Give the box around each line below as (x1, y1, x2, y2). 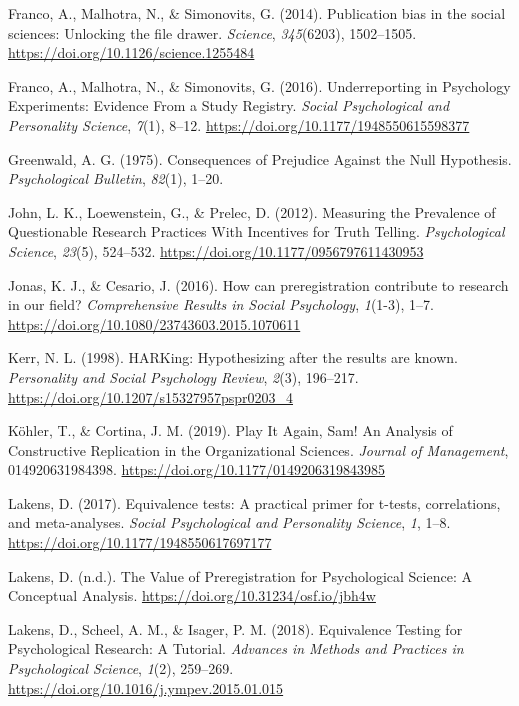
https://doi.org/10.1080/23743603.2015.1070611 (8, 313, 301, 334)
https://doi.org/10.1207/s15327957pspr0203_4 (8, 386, 294, 407)
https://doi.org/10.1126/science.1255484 (8, 42, 255, 63)
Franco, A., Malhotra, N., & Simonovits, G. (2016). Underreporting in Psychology (8, 75, 511, 96)
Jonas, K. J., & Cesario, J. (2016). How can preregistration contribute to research (8, 274, 509, 295)
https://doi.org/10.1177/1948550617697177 (8, 532, 272, 553)
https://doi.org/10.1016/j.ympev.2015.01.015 (8, 677, 284, 698)
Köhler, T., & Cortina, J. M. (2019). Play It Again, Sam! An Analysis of (8, 420, 453, 441)
